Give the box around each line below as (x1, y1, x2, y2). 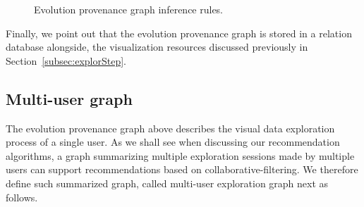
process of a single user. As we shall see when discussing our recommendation (6, 134, 340, 149)
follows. (6, 189, 38, 204)
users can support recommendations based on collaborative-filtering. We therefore (6, 162, 358, 177)
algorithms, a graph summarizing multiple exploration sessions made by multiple (6, 148, 355, 163)
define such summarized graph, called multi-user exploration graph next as (6, 175, 329, 190)
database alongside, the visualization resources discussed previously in (6, 39, 308, 54)
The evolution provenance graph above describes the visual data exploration (6, 120, 335, 135)
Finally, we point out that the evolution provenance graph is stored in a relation (6, 25, 352, 40)
